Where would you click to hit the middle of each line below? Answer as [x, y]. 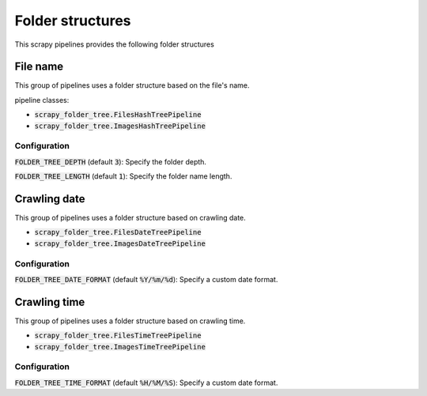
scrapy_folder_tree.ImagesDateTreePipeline [120, 243]
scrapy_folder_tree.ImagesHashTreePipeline [120, 126]
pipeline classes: [42, 100]
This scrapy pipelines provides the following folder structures [115, 44]
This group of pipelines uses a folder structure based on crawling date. [130, 218]
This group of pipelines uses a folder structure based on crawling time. [130, 321]
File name [39, 67]
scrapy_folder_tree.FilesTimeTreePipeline [118, 336]
